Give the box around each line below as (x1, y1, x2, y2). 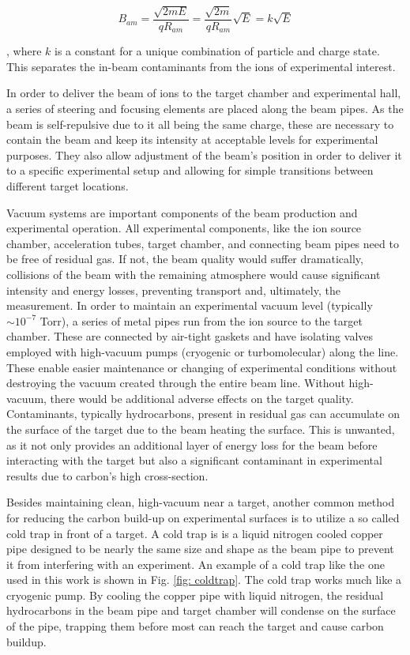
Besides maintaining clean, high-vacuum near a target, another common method (6, 494, 395, 510)
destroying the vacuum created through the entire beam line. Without (6, 375, 345, 391)
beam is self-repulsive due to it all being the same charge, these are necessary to (6, 115, 394, 132)
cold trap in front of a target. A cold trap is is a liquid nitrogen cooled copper (6, 525, 383, 541)
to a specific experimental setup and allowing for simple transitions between (6, 162, 374, 179)
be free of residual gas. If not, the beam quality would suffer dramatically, (6, 250, 363, 267)
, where (6, 43, 42, 59)
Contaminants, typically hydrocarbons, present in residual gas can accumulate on (6, 405, 400, 422)
